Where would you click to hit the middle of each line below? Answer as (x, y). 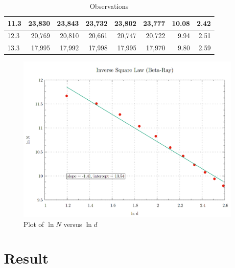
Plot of (34, 224)
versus (73, 224)
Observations (109, 6)
